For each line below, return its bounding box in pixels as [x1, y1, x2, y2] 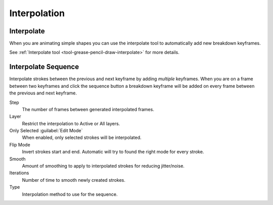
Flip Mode [9, 141, 30, 147]
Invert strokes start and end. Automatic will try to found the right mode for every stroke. [22, 149, 204, 155]
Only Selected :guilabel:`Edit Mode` [9, 128, 83, 134]
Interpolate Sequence [9, 63, 79, 71]
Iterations [9, 170, 29, 176]
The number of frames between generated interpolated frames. [22, 106, 154, 112]
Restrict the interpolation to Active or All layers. [22, 120, 120, 126]
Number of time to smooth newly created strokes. [22, 177, 126, 183]
